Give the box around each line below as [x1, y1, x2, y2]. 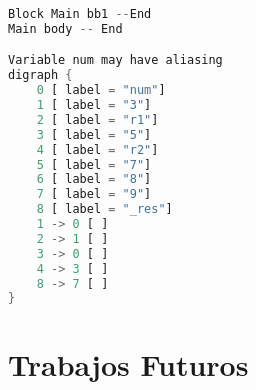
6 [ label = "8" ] [36, 172, 152, 187]
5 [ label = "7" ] [36, 157, 152, 172]
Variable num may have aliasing [8, 53, 223, 68]
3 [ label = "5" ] [36, 127, 152, 142]
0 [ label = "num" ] [36, 83, 166, 98]
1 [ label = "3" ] [36, 98, 152, 113]
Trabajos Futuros [8, 344, 249, 385]
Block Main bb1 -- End [8, 7, 152, 21]
